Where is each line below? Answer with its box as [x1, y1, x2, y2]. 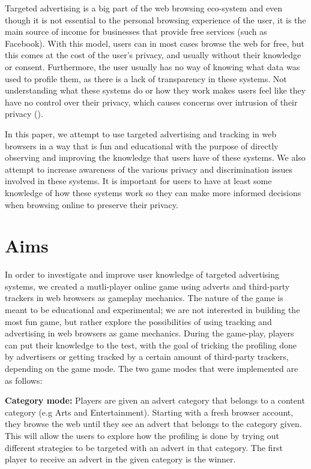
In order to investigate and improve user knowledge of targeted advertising [5, 268, 280, 281]
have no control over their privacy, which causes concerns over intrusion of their [5, 95, 298, 108]
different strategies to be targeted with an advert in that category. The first [5, 441, 283, 453]
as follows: [5, 374, 43, 386]
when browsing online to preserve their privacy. [5, 198, 178, 211]
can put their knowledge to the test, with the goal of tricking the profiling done [5, 338, 297, 351]
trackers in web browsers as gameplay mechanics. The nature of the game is [5, 291, 283, 304]
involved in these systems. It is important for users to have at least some [5, 175, 272, 187]
